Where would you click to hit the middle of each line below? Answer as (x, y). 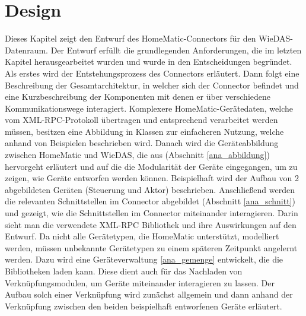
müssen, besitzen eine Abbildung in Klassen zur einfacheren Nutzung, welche (144, 131)
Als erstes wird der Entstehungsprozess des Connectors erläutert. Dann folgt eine (152, 73)
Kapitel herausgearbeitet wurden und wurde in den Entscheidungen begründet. (149, 61)
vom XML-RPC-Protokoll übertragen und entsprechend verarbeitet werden (141, 120)
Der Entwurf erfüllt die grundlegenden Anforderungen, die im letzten (176, 50)
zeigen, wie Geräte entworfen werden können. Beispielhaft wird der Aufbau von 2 (152, 178)
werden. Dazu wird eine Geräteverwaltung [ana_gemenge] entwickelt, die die (144, 259)
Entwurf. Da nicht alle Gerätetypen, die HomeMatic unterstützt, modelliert (142, 236)
